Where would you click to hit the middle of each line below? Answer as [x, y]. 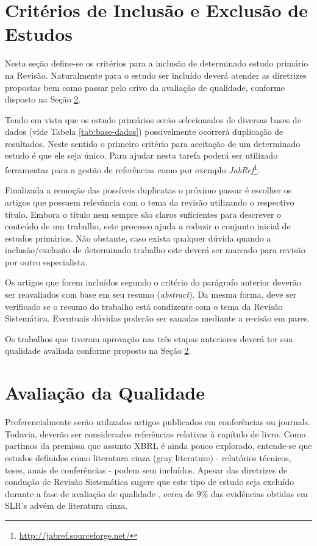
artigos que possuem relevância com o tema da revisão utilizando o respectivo [150, 202]
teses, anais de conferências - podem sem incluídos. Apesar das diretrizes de [146, 469]
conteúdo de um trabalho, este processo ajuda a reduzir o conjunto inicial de [148, 226]
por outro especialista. [46, 261]
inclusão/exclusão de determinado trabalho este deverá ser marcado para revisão [155, 250]
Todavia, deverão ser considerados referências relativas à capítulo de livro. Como [155, 433]
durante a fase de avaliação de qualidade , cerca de [100, 493]
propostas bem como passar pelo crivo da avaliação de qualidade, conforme [145, 87]
